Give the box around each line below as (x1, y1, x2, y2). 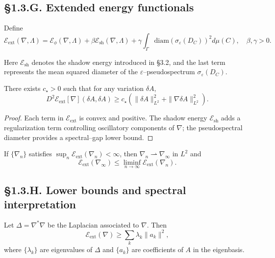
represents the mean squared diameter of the (4, 66, 138, 77)
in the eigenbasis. (193, 244, 245, 255)
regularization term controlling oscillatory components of (4, 122, 175, 132)
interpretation (4, 196, 76, 211)
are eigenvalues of (40, 244, 93, 255)
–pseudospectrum (143, 66, 195, 77)
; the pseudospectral (182, 122, 243, 132)
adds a (221, 113, 241, 123)
